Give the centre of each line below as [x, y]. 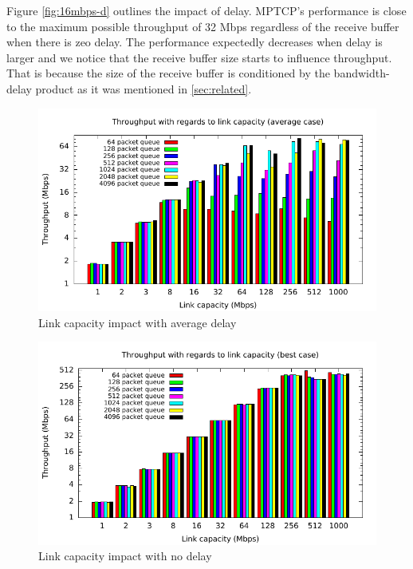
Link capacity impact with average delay [138, 322]
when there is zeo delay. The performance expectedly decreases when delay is [195, 42]
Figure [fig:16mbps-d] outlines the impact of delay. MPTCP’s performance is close [206, 10]
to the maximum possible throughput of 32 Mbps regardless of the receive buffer [203, 26]
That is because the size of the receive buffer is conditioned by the [168, 73]
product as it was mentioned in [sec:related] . [144, 88]
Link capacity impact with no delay [125, 556]
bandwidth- [362, 73]
